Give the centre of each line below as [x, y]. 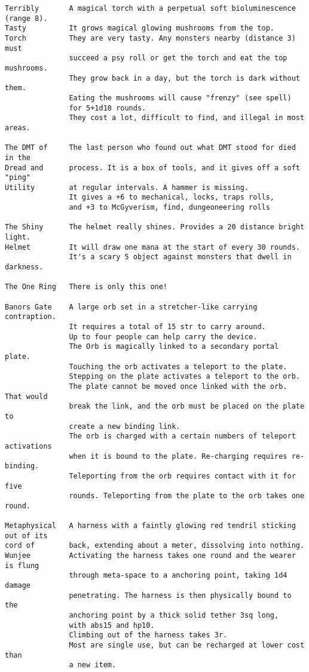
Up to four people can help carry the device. [163, 337]
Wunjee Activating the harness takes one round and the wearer [150, 556]
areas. [18, 128]
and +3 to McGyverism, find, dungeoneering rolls [169, 208]
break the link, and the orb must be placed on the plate [187, 406]
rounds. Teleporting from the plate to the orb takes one [187, 496]
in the [18, 157]
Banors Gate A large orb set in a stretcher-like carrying [131, 307]
